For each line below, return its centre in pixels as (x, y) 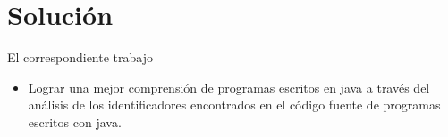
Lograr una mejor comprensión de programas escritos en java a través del (229, 87)
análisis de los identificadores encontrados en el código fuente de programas (234, 105)
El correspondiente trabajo (80, 57)
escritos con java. (75, 121)
